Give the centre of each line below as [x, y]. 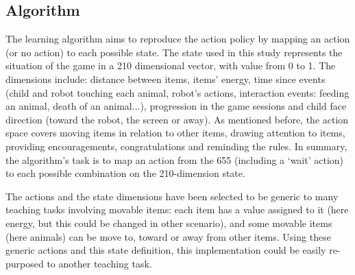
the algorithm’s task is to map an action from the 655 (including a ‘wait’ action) [175, 159]
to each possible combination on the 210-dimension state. [125, 173]
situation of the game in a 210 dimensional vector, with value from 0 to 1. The [171, 65]
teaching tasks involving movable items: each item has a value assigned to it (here [177, 210]
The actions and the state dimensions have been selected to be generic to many [172, 196]
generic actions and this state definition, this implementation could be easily [166, 250]
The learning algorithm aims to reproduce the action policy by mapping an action [178, 39]
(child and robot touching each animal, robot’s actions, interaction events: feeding [177, 92]
